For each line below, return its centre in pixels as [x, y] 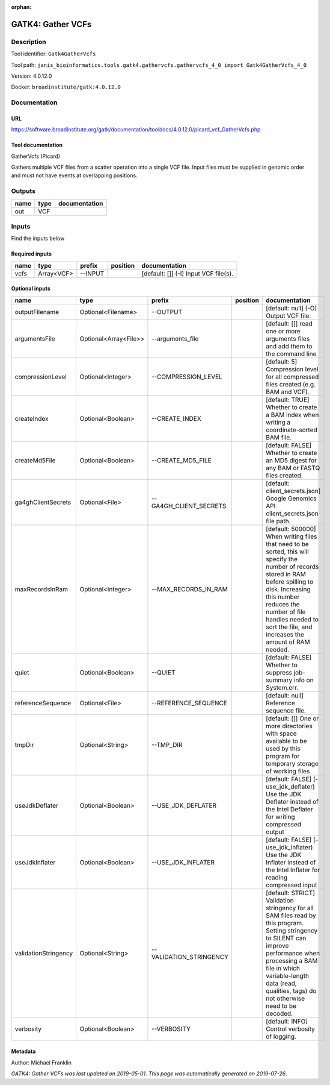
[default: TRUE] [287, 400]
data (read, [281, 983]
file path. [278, 521]
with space [281, 734]
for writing [280, 817]
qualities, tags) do [291, 990]
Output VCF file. [288, 315]
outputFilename [37, 312]
